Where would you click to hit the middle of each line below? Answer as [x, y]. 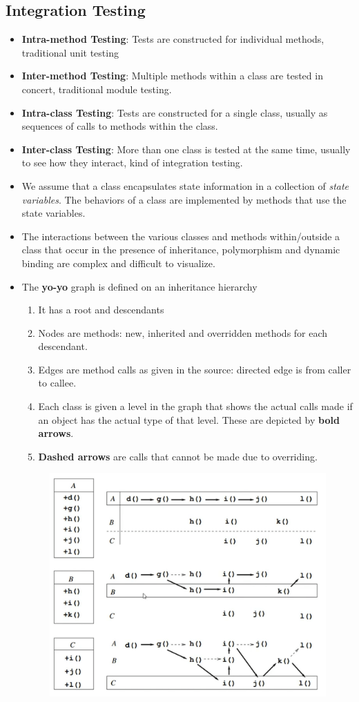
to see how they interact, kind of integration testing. [132, 163]
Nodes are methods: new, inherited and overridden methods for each [183, 332]
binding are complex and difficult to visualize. [118, 263]
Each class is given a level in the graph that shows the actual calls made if [195, 406]
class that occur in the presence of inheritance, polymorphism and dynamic [181, 250]
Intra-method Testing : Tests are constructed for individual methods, [173, 39]
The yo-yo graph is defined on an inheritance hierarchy [139, 286]
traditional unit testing [70, 52]
